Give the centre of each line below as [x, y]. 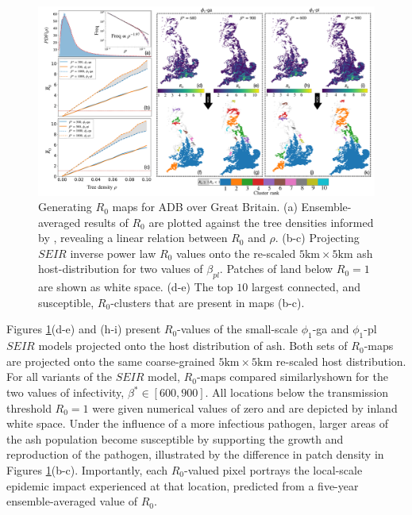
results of [106, 222]
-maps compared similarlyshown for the [292, 377]
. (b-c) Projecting [317, 238]
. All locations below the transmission [297, 392]
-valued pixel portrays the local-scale [273, 470]
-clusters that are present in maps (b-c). [208, 302]
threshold [29, 407]
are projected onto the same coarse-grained [111, 361]
